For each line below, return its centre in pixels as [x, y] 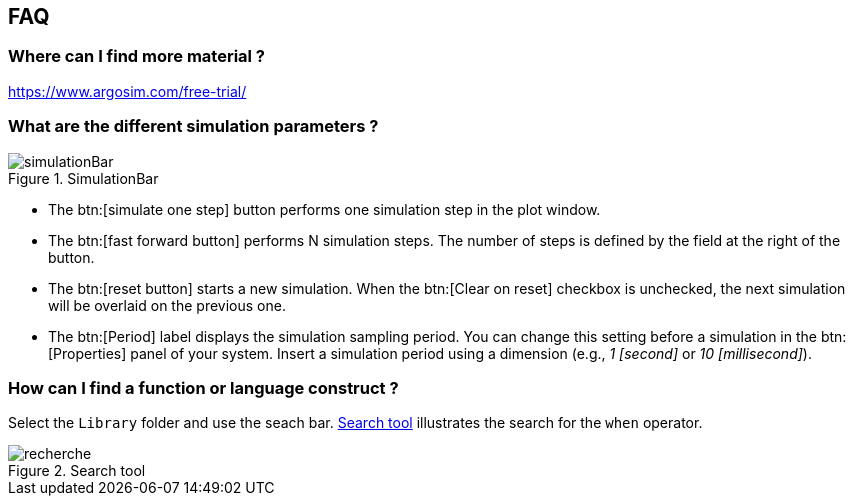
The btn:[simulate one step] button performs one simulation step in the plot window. [324, 209]
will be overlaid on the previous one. [167, 305]
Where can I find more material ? [137, 56]
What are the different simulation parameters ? [193, 126]
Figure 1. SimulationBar [83, 178]
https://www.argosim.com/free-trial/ [127, 91]
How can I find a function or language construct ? [203, 387]
